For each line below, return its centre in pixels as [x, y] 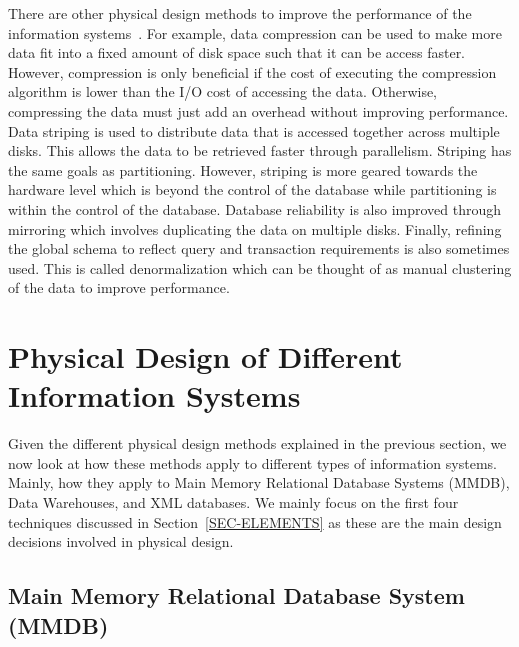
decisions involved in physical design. [121, 541]
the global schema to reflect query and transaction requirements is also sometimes [259, 248]
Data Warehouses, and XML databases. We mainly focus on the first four [233, 502]
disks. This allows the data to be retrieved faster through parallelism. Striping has [260, 150]
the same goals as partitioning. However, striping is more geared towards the [243, 169]
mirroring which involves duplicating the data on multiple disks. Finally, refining [255, 228]
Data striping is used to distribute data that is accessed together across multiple [254, 130]
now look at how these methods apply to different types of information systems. [252, 462]
